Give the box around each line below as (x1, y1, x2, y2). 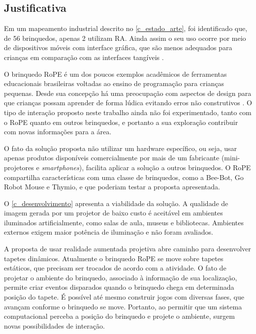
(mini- (221, 152, 240, 163)
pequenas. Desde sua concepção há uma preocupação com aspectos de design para (4, 88, 252, 98)
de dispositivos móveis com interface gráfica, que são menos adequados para (4, 42, 232, 53)
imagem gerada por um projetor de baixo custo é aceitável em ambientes (4, 208, 223, 218)
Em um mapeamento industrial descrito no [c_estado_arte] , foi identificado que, (4, 23, 248, 33)
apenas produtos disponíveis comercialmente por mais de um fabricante (4, 152, 220, 163)
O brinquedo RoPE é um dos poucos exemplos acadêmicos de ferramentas (4, 68, 227, 79)
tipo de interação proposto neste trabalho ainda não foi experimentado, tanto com (4, 107, 252, 117)
